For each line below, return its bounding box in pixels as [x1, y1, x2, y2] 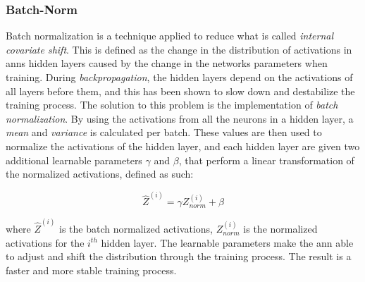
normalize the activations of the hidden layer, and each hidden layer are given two [6, 138, 360, 153]
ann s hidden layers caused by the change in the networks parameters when [6, 56, 328, 70]
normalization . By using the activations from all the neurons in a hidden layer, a [6, 111, 354, 125]
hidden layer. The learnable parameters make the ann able [101, 235, 354, 250]
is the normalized [243, 221, 318, 236]
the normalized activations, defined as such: [6, 166, 194, 181]
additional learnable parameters [6, 152, 142, 167]
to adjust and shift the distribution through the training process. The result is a [6, 249, 352, 264]
